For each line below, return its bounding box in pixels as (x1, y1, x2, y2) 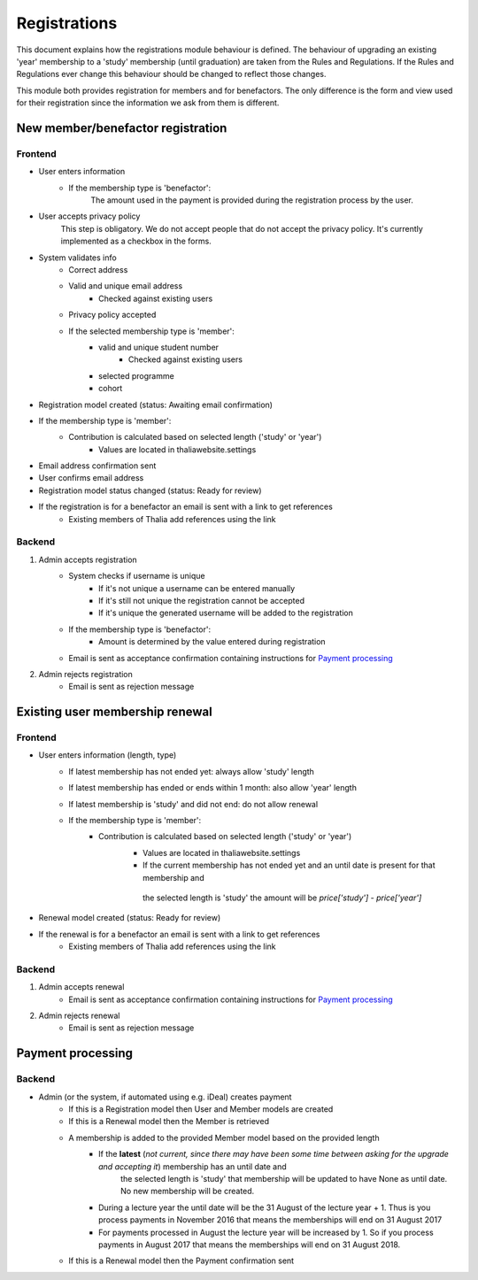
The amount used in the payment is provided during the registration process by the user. (90, 195, 413, 205)
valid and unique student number (98, 342, 220, 352)
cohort (98, 383, 123, 394)
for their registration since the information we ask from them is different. (16, 97, 280, 108)
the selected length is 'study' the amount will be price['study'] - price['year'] (143, 892, 422, 903)
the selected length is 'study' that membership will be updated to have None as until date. (120, 1173, 448, 1184)
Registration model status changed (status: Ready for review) (38, 485, 262, 496)
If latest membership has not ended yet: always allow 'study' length (68, 766, 314, 776)
